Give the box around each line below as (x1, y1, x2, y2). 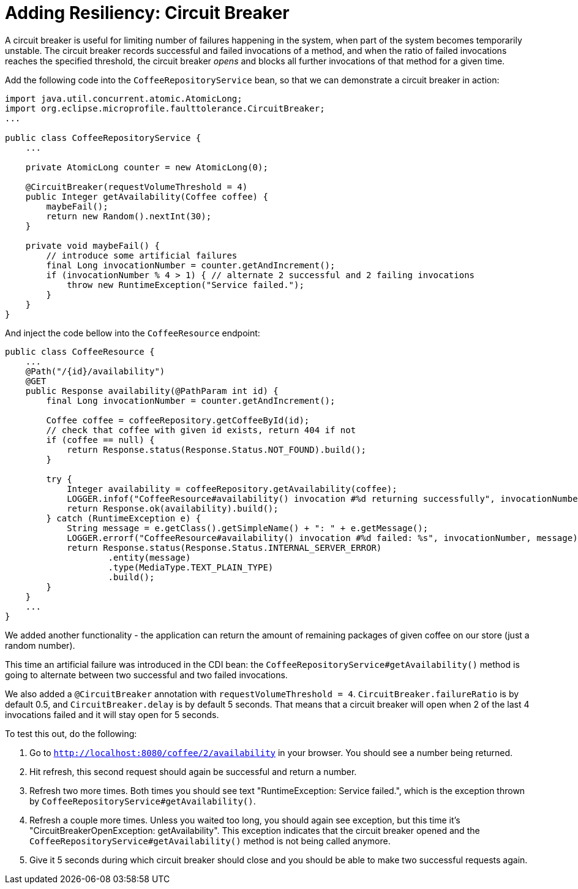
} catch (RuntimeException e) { (46, 513, 201, 523)
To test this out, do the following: (5, 728, 137, 739)
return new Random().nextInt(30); (46, 211, 212, 221)
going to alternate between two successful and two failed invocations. (5, 669, 288, 680)
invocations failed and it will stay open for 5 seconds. (5, 709, 219, 720)
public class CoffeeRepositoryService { (5, 132, 201, 143)
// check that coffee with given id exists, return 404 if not (46, 425, 356, 435)
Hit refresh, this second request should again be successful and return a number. (29, 766, 357, 777)
